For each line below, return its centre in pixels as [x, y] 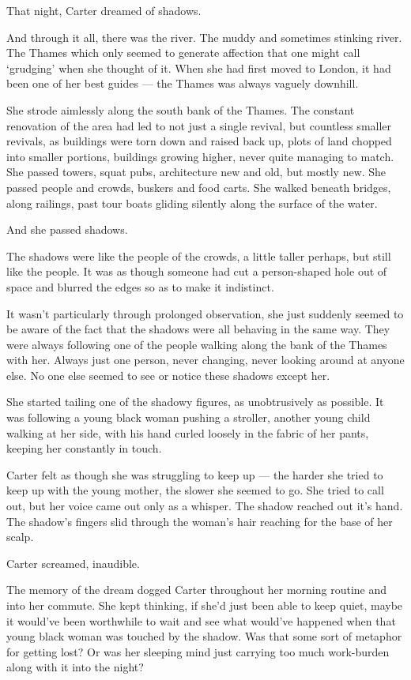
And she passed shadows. [67, 229]
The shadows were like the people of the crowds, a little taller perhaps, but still [199, 255]
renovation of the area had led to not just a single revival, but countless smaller [199, 125]
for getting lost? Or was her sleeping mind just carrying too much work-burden [198, 651]
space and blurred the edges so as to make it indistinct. [140, 286]
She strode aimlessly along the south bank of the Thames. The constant [181, 109]
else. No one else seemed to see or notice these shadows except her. [168, 375]
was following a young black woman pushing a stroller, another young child [189, 417]
